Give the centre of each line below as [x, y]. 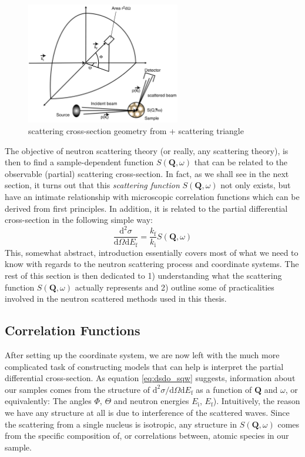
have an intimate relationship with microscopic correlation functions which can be [152, 197]
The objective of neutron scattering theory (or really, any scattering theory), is [147, 150]
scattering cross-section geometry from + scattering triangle [136, 131]
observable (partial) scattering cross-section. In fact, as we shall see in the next [147, 173]
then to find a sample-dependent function [79, 162]
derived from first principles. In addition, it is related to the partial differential [146, 208]
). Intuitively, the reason [257, 401]
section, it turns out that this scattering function [92, 185]
